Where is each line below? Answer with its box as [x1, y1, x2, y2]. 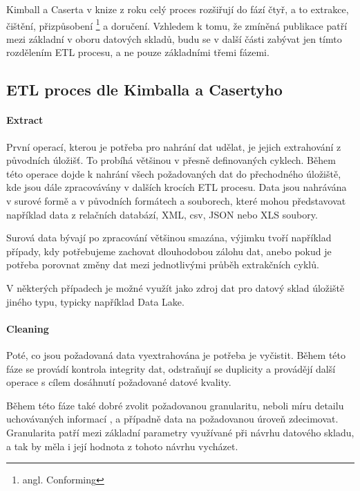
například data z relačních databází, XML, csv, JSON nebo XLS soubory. [6, 207, 318, 221]
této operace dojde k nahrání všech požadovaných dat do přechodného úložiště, [6, 166, 341, 180]
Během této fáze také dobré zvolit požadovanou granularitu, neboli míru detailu [6, 398, 344, 412]
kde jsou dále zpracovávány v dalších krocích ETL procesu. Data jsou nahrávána [6, 180, 347, 194]
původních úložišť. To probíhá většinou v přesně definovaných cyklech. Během [6, 153, 336, 167]
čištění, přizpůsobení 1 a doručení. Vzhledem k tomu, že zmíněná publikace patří [6, 16, 348, 33]
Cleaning [6, 321, 49, 335]
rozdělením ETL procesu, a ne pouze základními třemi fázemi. [6, 45, 269, 59]
